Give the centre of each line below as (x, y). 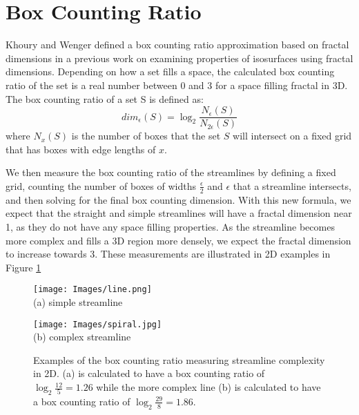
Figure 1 (23, 267)
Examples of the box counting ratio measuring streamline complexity (179, 359)
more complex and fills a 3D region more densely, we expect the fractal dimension (178, 240)
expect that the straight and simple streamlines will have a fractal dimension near (179, 213)
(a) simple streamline (78, 301)
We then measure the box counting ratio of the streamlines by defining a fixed (171, 172)
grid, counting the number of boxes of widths (101, 185)
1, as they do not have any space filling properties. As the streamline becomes (170, 226)
